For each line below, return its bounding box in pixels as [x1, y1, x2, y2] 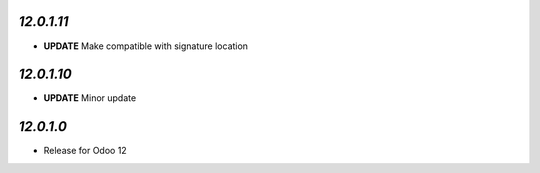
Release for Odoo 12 [43, 145, 127, 157]
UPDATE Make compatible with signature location [43, 40, 249, 52]
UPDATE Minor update [43, 92, 137, 104]
